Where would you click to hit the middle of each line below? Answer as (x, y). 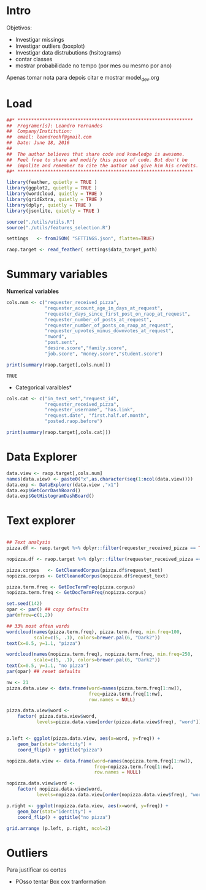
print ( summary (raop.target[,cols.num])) (59, 365)
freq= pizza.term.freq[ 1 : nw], (126, 694)
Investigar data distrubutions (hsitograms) (68, 52)
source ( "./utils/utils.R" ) (41, 222)
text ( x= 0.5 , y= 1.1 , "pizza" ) (44, 643)
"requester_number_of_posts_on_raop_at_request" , (109, 325)
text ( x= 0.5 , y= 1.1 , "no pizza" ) (48, 666)
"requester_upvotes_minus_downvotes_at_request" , (109, 331)
